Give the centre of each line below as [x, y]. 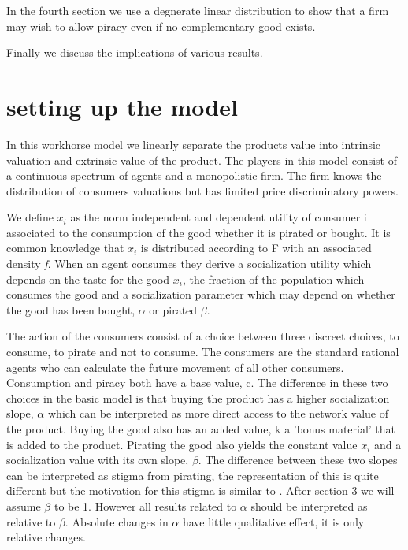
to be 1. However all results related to [145, 505]
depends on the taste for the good [88, 279]
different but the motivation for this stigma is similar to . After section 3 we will [200, 491]
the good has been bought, [71, 309]
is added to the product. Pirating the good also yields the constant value [182, 444]
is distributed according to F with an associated [256, 248]
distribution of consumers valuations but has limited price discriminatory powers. [202, 190]
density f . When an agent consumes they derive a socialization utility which [189, 264]
